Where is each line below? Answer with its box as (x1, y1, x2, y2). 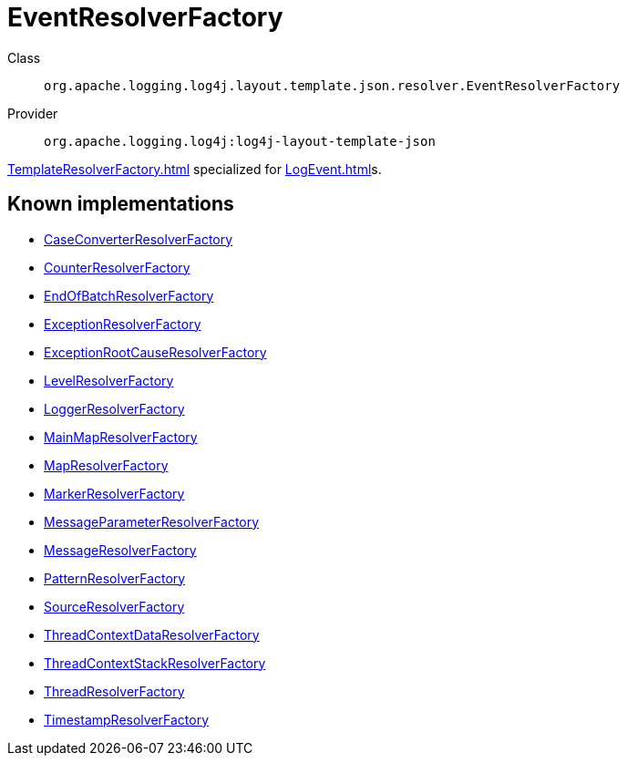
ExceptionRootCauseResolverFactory (44, 344, 267, 360)
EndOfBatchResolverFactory (44, 287, 214, 304)
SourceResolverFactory (44, 598, 185, 614)
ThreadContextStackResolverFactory (44, 655, 266, 671)
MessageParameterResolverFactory (44, 513, 260, 530)
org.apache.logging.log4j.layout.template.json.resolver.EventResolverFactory (44, 77, 621, 93)
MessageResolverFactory (44, 541, 197, 558)
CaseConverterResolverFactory (44, 231, 233, 247)
